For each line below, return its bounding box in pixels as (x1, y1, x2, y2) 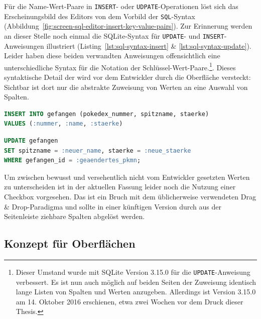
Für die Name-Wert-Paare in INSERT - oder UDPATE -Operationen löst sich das (4, 1, 238, 11)
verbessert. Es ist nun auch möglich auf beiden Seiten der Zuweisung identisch (16, 276, 256, 287)
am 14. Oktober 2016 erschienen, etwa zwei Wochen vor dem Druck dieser (16, 296, 243, 306)
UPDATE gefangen (4, 137, 58, 144)
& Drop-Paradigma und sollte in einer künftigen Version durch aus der (4, 201, 221, 211)
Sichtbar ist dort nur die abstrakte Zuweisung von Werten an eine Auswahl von (4, 81, 248, 92)
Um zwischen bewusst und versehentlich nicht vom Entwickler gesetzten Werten (4, 171, 250, 182)
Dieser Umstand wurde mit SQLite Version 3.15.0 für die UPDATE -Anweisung (16, 266, 250, 277)
